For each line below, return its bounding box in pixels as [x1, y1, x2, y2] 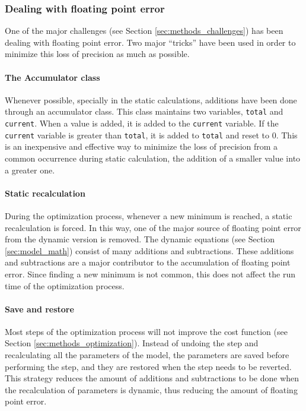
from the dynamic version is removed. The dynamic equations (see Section [5, 233, 275, 245]
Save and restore [5, 302, 74, 315]
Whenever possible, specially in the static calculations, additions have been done [5, 93, 297, 106]
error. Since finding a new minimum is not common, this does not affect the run [5, 267, 295, 280]
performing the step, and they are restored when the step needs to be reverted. [5, 360, 292, 372]
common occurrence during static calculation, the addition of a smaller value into [5, 151, 301, 164]
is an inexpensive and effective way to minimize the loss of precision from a [5, 140, 278, 153]
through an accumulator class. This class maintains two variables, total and [5, 105, 283, 118]
